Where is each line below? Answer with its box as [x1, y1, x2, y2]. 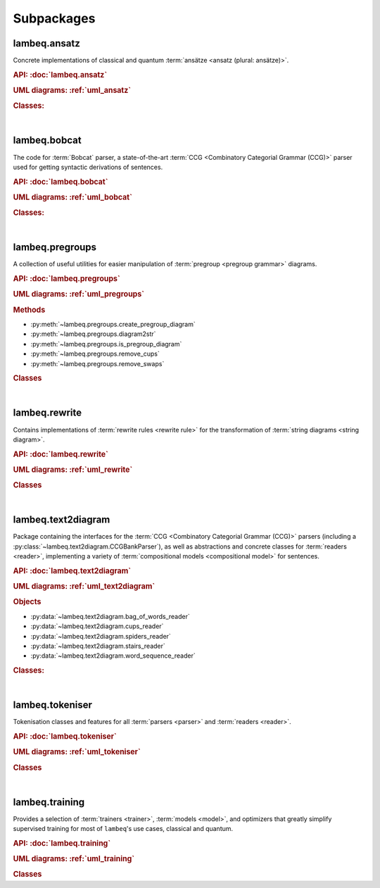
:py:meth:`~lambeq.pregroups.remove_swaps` [30, 359, 165, 368]
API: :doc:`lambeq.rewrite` [13, 449, 109, 459]
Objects [13, 597, 42, 607]
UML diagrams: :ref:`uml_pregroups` [13, 289, 144, 299]
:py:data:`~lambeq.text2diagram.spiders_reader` [30, 632, 172, 640]
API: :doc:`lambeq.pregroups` [13, 274, 121, 284]
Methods [13, 305, 46, 315]
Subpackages [13, 11, 96, 26]
